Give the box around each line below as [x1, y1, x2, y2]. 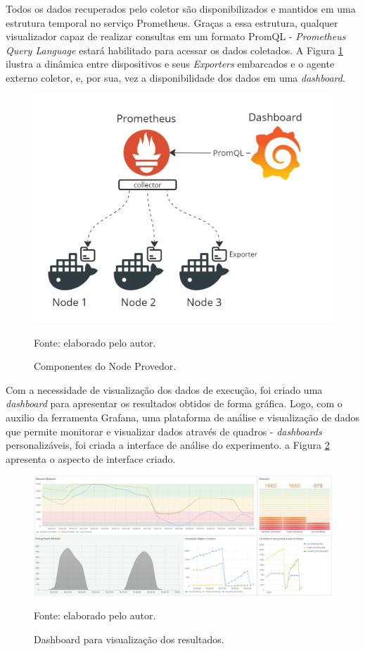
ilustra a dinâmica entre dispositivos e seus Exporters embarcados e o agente [6, 56, 335, 71]
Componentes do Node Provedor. [34, 359, 177, 373]
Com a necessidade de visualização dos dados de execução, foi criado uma [6, 382, 323, 397]
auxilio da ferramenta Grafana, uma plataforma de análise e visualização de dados [6, 409, 359, 424]
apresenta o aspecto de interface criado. [6, 451, 176, 466]
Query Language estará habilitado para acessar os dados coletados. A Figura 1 [6, 42, 343, 57]
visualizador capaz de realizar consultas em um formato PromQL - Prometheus [6, 29, 346, 44]
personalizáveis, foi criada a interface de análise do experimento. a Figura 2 [6, 438, 330, 452]
